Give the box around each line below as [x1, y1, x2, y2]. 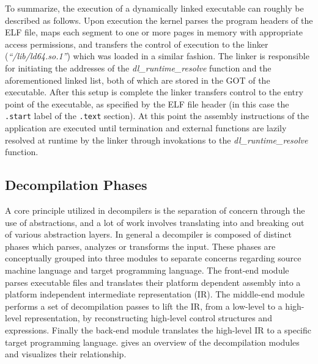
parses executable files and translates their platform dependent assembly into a [5, 275, 301, 288]
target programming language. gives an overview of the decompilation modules [5, 335, 300, 348]
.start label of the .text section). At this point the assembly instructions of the [5, 109, 309, 122]
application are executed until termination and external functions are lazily [5, 122, 287, 134]
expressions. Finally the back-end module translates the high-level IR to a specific [5, 323, 312, 336]
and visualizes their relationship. [5, 348, 127, 360]
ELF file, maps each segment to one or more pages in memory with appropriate [5, 26, 303, 38]
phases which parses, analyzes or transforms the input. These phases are [5, 239, 276, 252]
